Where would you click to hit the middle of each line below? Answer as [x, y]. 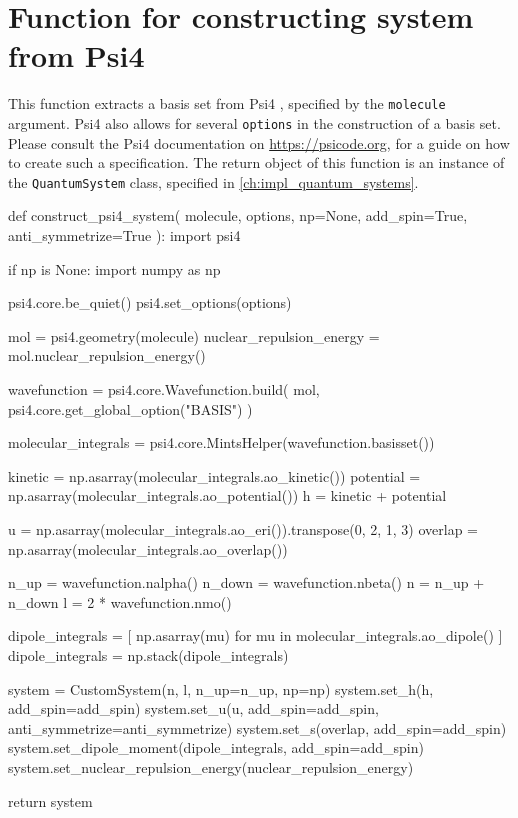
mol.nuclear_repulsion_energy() [107, 355]
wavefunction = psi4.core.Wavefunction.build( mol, [164, 389]
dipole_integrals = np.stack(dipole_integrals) [148, 654]
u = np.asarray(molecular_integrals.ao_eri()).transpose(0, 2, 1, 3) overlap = [243, 529]
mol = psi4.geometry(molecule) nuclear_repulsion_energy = [194, 335]
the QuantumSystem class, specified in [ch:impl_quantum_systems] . [213, 181]
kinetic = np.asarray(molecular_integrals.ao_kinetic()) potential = [214, 475]
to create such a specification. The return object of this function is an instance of [256, 162]
